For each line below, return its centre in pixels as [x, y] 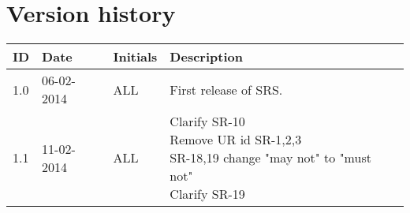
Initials [135, 57]
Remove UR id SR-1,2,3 [236, 140]
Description [206, 57]
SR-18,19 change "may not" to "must [270, 158]
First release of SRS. [226, 89]
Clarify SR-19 [207, 194]
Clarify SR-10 [207, 121]
